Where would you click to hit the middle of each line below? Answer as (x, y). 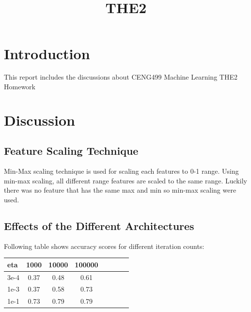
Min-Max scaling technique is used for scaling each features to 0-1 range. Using (121, 171)
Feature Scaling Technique (71, 151)
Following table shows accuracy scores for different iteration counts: (104, 246)
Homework (20, 86)
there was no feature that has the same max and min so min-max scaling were (120, 190)
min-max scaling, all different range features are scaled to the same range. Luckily (125, 180)
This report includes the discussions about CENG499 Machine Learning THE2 (121, 77)
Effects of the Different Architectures (99, 225)
